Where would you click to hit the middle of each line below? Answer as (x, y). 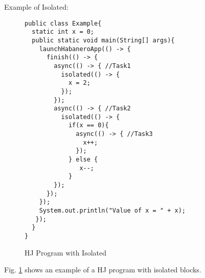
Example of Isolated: (36, 7)
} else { (83, 160)
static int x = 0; (63, 32)
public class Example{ (63, 23)
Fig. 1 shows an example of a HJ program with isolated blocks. (103, 270)
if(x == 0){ (88, 125)
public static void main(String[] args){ (103, 40)
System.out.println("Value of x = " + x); (112, 211)
